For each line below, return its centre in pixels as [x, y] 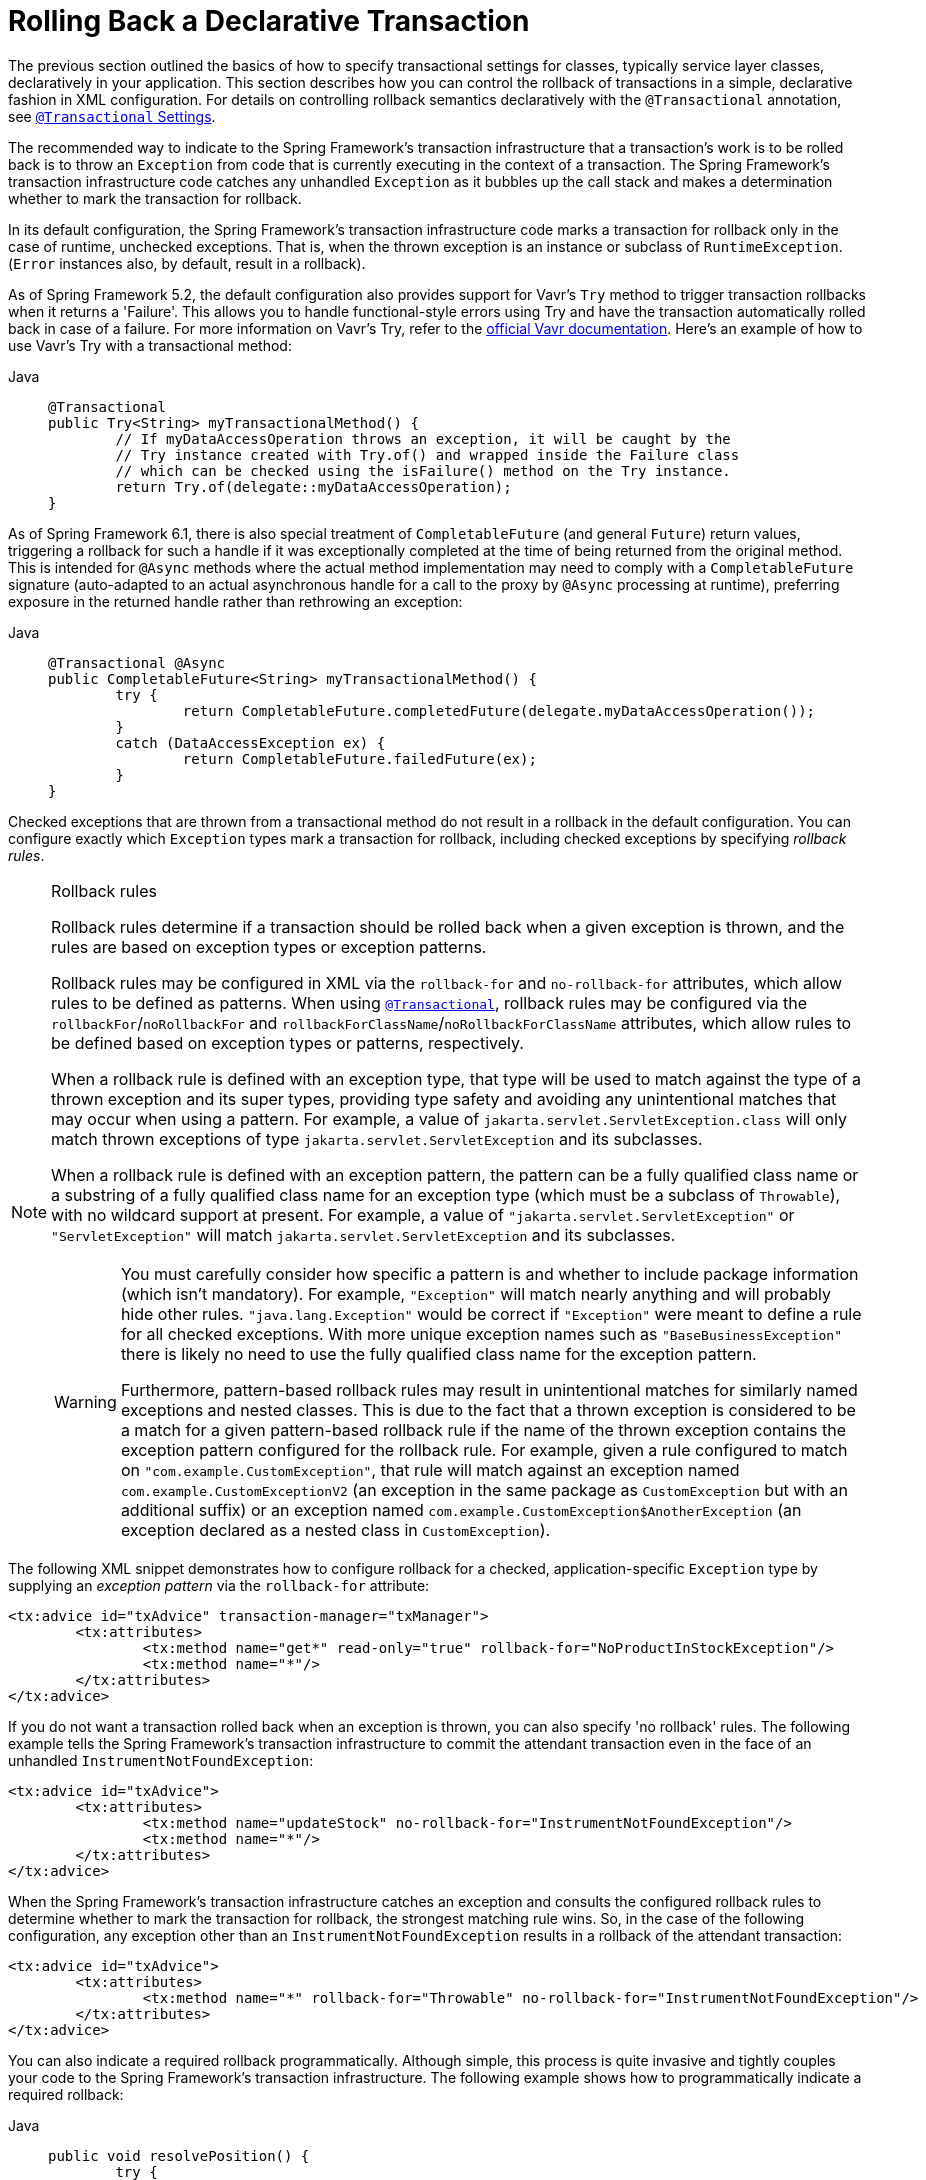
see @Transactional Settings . [112, 116]
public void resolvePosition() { [179, 2155]
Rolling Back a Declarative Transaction [269, 21]
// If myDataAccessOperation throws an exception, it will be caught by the [423, 438]
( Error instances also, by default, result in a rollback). [187, 263]
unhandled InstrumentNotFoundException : [161, 1760]
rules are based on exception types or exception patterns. [269, 946]
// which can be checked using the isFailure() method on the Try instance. [423, 470]
